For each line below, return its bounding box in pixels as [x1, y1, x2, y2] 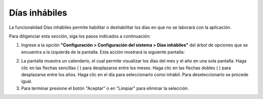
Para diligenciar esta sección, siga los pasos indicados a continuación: [9, 33, 151, 39]
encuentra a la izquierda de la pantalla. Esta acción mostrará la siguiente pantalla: [21, 49, 185, 55]
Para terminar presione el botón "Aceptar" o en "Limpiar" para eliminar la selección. [21, 85, 189, 91]
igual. [21, 79, 33, 84]
